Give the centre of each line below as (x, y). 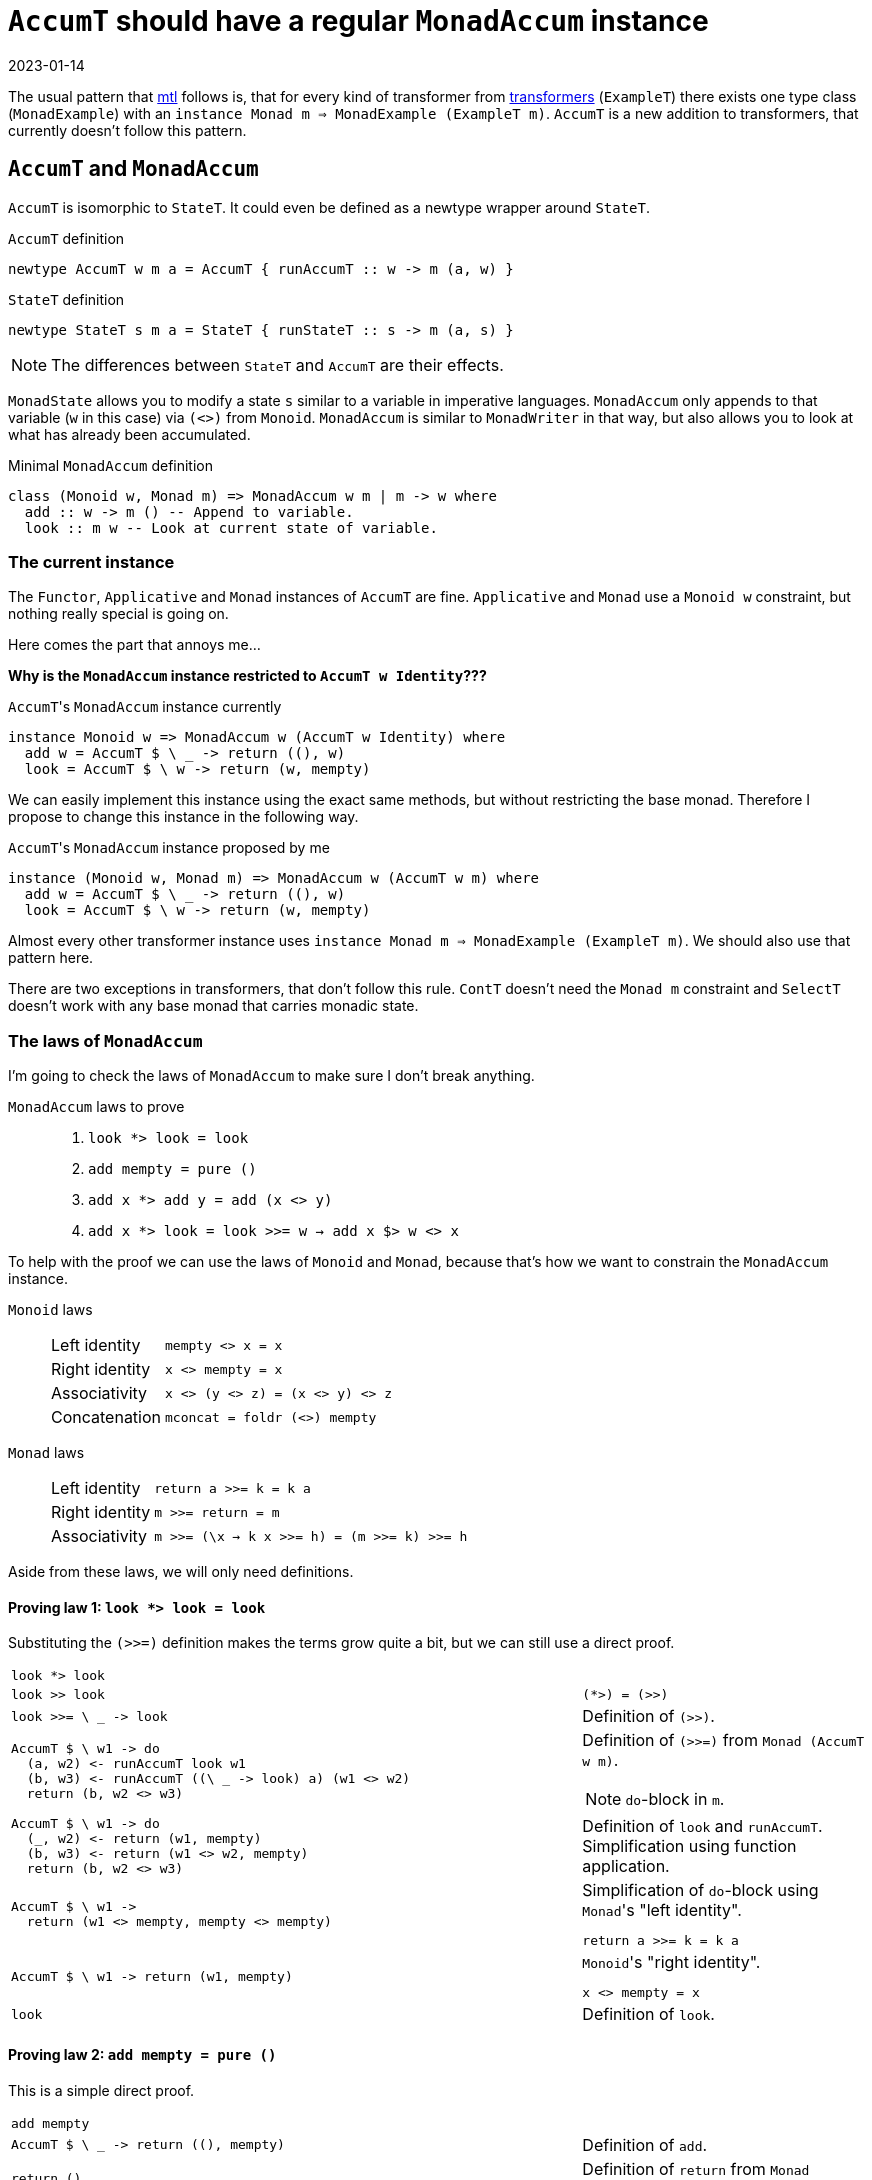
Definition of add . (645, 2144)
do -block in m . (675, 1799)
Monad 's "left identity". (662, 1910)
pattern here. (51, 958)
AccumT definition (66, 238)
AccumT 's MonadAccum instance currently (145, 707)
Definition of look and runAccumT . (702, 1826)
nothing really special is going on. (118, 614)
